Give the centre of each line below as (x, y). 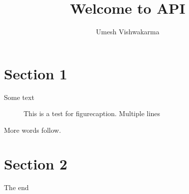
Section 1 (36, 73)
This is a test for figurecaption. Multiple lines (92, 113)
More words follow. (33, 130)
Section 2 (36, 163)
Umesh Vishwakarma (128, 32)
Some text (19, 97)
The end (16, 187)
